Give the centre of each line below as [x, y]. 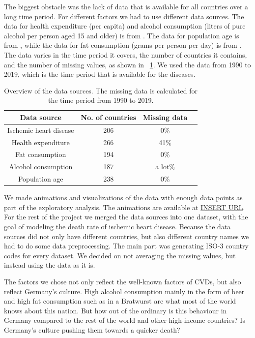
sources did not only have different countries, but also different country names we [127, 236]
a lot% [165, 167]
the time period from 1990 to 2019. [101, 100]
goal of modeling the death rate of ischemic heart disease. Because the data [117, 227]
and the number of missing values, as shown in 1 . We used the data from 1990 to [127, 64]
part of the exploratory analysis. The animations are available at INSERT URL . [125, 207]
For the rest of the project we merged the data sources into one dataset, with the [126, 217]
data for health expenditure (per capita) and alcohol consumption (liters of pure [125, 26]
